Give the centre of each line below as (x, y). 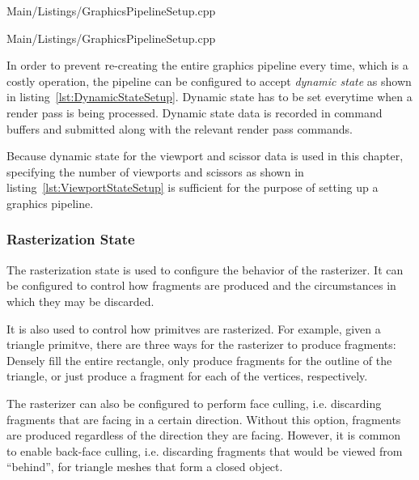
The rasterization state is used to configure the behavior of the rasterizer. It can (205, 269)
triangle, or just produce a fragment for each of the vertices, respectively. (187, 376)
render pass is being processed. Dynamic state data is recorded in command (195, 112)
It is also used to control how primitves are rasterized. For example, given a (194, 328)
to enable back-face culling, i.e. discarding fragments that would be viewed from (205, 450)
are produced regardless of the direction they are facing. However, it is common (203, 435)
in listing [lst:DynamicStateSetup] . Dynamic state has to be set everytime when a (209, 97)
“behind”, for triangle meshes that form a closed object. (145, 467)
